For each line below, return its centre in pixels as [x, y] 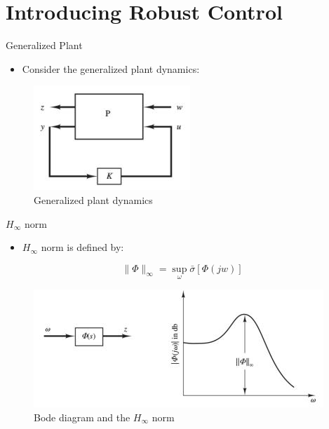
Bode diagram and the [82, 417]
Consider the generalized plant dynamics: [111, 68]
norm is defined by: [82, 247]
